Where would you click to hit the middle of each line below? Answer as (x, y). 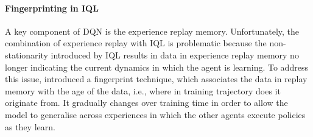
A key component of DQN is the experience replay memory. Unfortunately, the (152, 31)
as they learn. (30, 126)
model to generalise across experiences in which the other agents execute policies (155, 114)
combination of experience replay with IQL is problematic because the (136, 43)
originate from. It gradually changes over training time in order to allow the (146, 103)
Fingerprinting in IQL (52, 8)
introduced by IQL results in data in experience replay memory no (175, 54)
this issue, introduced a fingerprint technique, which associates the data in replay (156, 79)
